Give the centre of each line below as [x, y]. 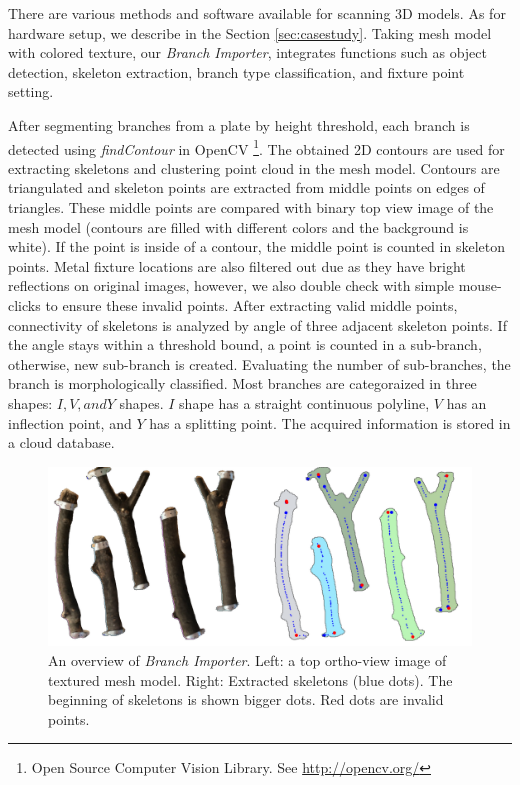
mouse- [480, 285]
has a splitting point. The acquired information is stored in [330, 422]
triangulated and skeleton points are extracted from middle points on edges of [246, 187]
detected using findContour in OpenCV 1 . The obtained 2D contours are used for [256, 147]
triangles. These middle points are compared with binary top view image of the [251, 207]
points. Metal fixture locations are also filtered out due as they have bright [237, 265]
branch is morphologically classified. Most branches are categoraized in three [242, 383]
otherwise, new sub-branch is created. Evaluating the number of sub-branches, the [259, 363]
